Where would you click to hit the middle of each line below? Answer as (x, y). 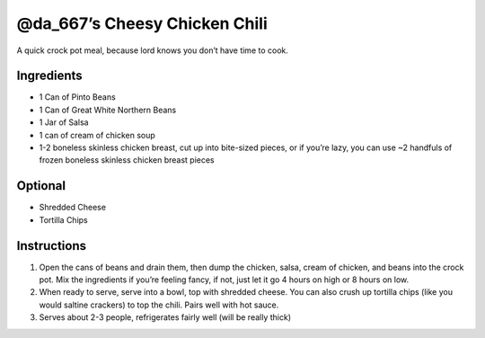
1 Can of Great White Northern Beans (108, 110)
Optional (41, 186)
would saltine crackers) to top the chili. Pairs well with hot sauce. (159, 305)
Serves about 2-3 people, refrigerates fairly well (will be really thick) (165, 317)
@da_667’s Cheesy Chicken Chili (142, 23)
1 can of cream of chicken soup (97, 135)
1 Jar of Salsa (64, 122)
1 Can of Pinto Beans (77, 97)
